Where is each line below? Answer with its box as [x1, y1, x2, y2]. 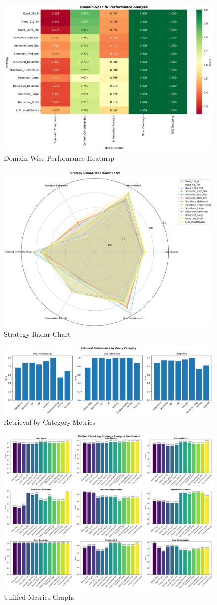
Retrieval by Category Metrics [4, 417, 96, 427]
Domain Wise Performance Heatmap [4, 153, 115, 163]
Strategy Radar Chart [4, 329, 71, 339]
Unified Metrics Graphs [4, 591, 75, 602]
